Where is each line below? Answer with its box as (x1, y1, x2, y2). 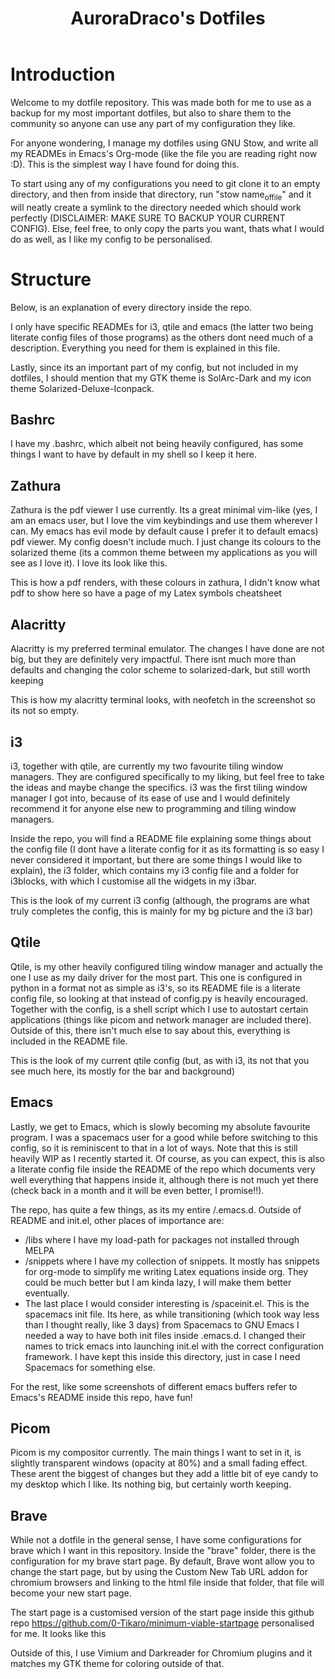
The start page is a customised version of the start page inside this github (10, 1607, 315, 1619)
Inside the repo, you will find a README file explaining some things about (10, 832, 312, 844)
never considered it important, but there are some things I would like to (10, 853, 303, 866)
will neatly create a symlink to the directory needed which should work (10, 201, 302, 213)
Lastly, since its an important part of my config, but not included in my (10, 361, 299, 373)
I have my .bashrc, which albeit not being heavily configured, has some (10, 438, 304, 450)
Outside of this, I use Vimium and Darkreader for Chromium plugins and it (10, 1647, 313, 1659)
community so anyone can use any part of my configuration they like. (10, 117, 296, 129)
